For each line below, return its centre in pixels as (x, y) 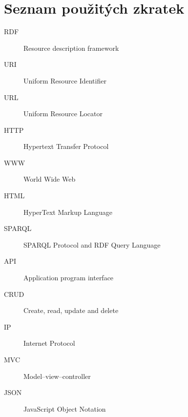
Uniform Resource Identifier (65, 80)
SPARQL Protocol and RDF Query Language (92, 244)
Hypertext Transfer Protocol (66, 146)
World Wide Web (50, 179)
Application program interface (69, 278)
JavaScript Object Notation (65, 408)
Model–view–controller (57, 376)
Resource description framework (71, 48)
